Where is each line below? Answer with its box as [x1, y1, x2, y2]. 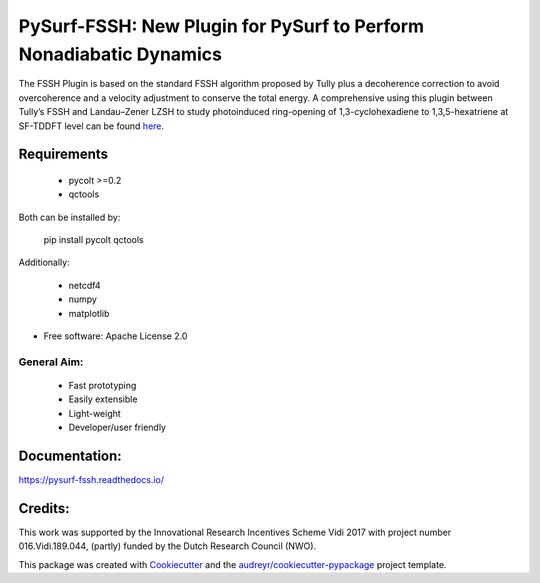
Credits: [18, 500, 70, 517]
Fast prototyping [68, 380, 137, 391]
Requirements [18, 146, 109, 163]
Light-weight [68, 407, 122, 419]
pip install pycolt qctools [43, 234, 144, 246]
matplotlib [68, 307, 110, 319]
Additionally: [18, 256, 70, 269]
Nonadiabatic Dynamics [18, 43, 222, 65]
